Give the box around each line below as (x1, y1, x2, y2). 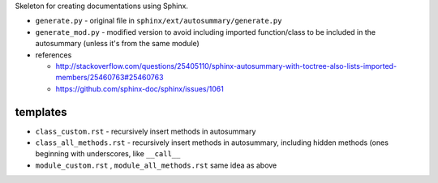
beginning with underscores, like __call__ (35, 149, 181, 159)
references (35, 49, 72, 60)
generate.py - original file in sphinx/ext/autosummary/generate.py (35, 16, 282, 26)
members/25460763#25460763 (55, 73, 164, 83)
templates (15, 105, 68, 119)
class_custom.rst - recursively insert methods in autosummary (35, 126, 256, 136)
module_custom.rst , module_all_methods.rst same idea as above (35, 160, 277, 170)
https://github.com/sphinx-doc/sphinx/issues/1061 (55, 83, 225, 93)
